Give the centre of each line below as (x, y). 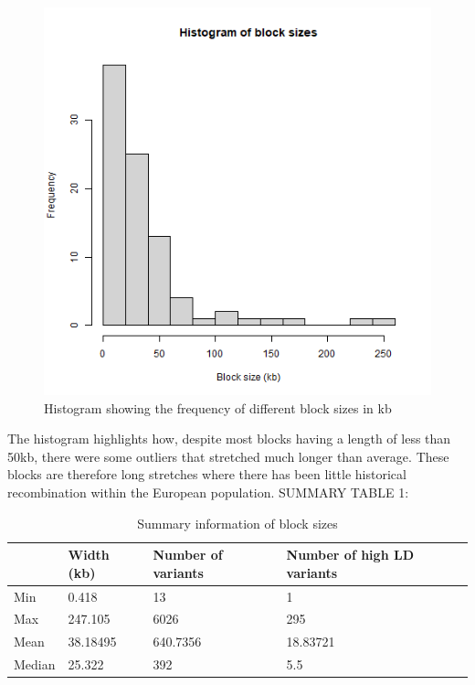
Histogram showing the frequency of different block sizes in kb (218, 407)
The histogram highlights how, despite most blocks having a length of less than (229, 439)
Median (35, 664)
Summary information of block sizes (237, 523)
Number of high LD (350, 555)
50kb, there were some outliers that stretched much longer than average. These (228, 456)
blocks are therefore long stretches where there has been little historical (207, 474)
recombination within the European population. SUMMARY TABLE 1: (208, 492)
